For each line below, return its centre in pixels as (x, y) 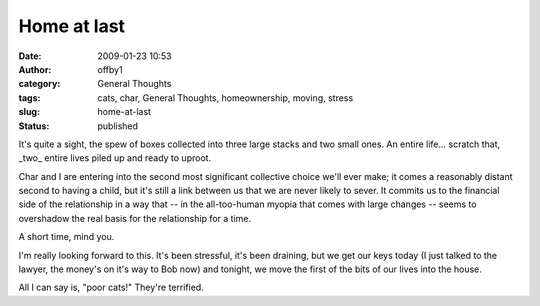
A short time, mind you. (66, 237)
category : (39, 84)
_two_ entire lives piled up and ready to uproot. (115, 158)
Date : (30, 56)
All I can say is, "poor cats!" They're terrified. (111, 287)
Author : (35, 69)
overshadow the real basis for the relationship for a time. (135, 218)
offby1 (110, 69)
